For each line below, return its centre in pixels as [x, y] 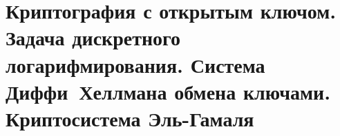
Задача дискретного [93, 37]
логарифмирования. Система [135, 64]
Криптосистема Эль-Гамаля [130, 118]
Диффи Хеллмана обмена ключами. [168, 91]
